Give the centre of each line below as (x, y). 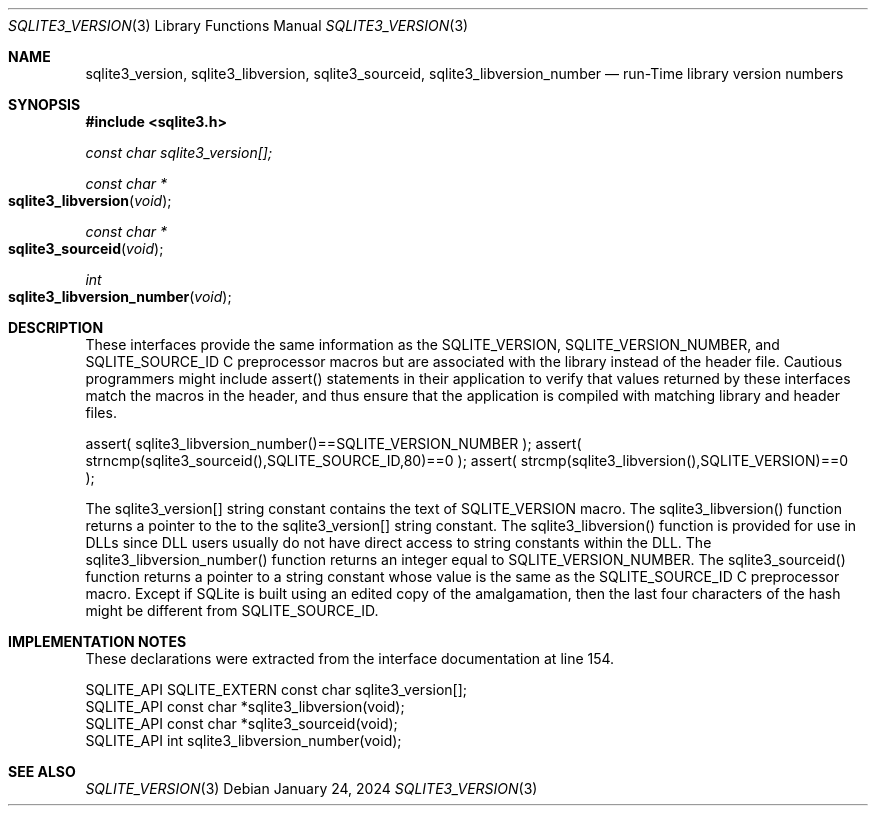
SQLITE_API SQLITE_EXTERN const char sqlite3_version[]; (276, 689)
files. (101, 412)
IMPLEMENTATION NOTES (97, 641)
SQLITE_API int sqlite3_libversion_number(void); (243, 740)
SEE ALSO (42, 771)
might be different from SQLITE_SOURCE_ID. (232, 610)
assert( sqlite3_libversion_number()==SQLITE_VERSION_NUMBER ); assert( (333, 443)
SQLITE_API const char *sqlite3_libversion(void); (245, 706)
